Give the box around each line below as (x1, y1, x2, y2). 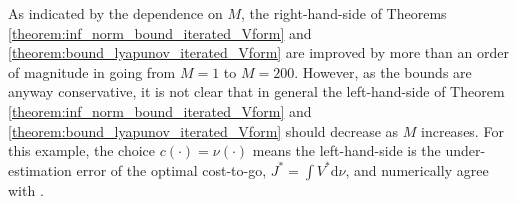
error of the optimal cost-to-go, (76, 159, 267, 180)
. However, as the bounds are (294, 61, 472, 82)
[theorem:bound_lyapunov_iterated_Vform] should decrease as (8, 120, 399, 141)
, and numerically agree (345, 159, 489, 180)
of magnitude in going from (8, 61, 176, 82)
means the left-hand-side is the (252, 140, 441, 161)
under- (445, 140, 486, 161)
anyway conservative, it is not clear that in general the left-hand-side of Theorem (8, 81, 505, 102)
